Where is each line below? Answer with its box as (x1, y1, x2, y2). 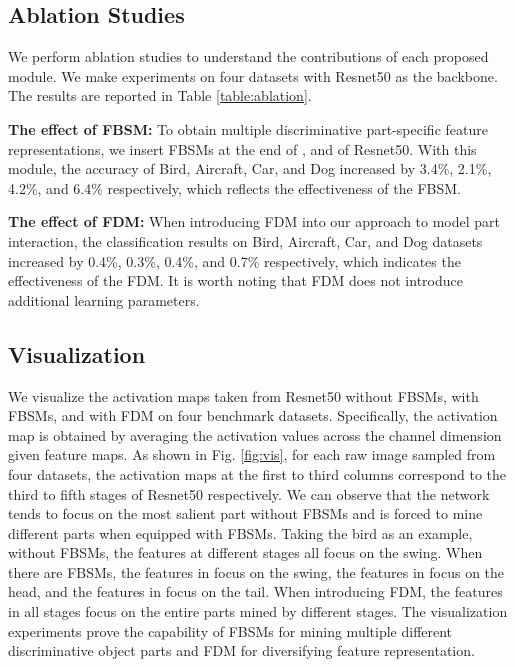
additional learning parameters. (8, 289, 200, 310)
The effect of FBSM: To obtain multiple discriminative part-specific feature (8, 118, 488, 139)
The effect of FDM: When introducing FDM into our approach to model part (8, 211, 501, 232)
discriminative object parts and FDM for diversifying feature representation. (8, 640, 475, 661)
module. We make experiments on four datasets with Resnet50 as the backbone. (8, 65, 498, 86)
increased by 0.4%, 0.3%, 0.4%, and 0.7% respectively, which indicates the (8, 250, 461, 271)
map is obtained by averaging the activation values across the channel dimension (8, 424, 502, 445)
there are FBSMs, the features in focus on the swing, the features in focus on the (8, 561, 505, 582)
